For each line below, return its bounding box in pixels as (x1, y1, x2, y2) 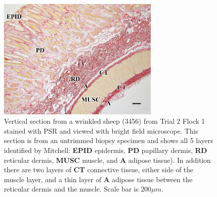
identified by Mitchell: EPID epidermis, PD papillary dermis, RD (4, 145, 207, 155)
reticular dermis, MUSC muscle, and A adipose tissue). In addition (4, 154, 211, 165)
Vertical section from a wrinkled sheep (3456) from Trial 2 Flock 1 (4, 116, 205, 126)
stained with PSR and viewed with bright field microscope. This (4, 125, 198, 136)
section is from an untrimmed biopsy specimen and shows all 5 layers (4, 135, 213, 146)
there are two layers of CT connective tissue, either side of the (4, 164, 193, 175)
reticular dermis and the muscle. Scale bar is (4, 184, 139, 194)
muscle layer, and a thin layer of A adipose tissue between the (4, 174, 193, 184)
